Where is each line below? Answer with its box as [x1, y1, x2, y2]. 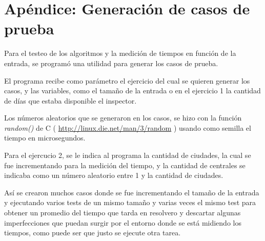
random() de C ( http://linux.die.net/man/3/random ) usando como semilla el [4, 122, 251, 133]
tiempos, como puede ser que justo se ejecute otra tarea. [4, 227, 181, 238]
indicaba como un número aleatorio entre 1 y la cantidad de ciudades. [4, 170, 223, 180]
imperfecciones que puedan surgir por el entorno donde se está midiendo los [4, 217, 241, 228]
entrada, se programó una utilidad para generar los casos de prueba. [4, 57, 218, 68]
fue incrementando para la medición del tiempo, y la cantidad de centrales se [4, 159, 246, 170]
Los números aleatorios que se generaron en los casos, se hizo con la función [4, 112, 242, 123]
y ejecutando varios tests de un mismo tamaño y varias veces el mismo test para [4, 197, 256, 208]
